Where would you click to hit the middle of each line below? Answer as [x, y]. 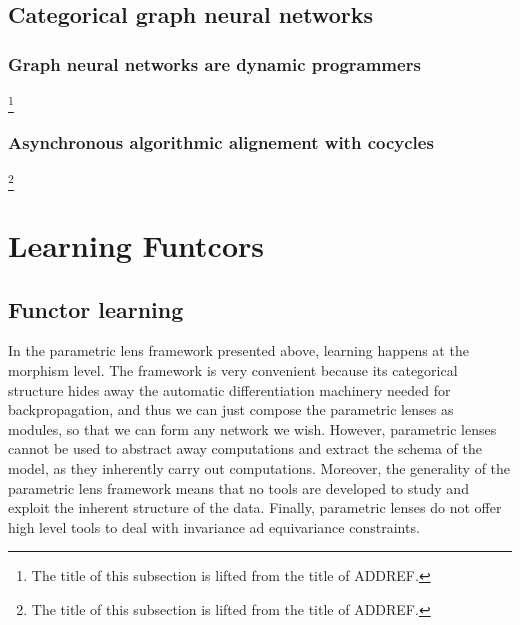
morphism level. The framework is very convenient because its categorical [233, 370]
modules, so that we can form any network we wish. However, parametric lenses [252, 428]
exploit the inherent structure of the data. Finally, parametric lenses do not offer [255, 507]
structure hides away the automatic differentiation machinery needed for [229, 389]
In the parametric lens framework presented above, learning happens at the [238, 350]
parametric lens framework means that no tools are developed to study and [238, 487]
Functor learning [96, 308]
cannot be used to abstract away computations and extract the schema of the [245, 448]
